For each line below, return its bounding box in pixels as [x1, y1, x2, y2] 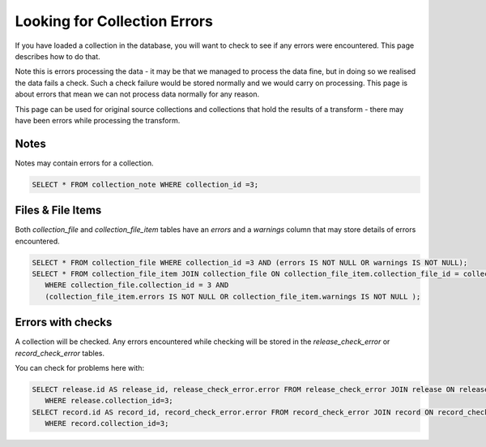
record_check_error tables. [15, 348, 105, 358]
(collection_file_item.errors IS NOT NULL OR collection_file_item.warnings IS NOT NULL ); [45, 292, 421, 301]
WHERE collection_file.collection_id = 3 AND [45, 281, 229, 290]
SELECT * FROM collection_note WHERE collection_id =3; [32, 179, 259, 189]
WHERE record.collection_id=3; [45, 419, 169, 428]
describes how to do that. [15, 51, 100, 61]
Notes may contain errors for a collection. [15, 158, 154, 168]
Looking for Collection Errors [15, 12, 214, 30]
